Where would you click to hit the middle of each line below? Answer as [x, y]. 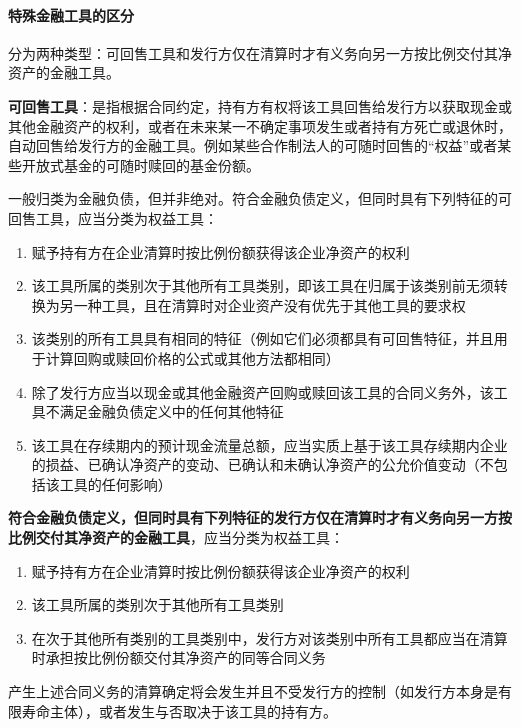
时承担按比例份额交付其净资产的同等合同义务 [178, 657]
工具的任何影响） [115, 483]
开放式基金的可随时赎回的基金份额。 [140, 164]
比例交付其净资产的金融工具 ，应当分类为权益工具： [176, 537]
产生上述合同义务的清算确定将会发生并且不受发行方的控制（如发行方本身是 [253, 691]
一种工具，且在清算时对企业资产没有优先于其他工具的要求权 [269, 304]
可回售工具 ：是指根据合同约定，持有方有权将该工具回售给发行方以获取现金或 [260, 105]
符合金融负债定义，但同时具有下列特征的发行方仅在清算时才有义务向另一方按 [260, 517]
